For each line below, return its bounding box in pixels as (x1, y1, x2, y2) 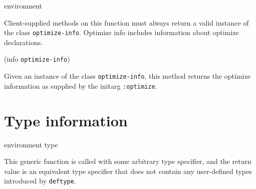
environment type (4, 139, 58, 149)
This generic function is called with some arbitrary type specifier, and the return (4, 156, 251, 166)
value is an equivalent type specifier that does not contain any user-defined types (4, 165, 252, 176)
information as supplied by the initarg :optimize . (4, 80, 157, 91)
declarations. (4, 37, 43, 47)
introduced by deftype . (4, 175, 76, 186)
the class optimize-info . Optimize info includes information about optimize (4, 27, 239, 38)
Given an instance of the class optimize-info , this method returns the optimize (4, 71, 250, 81)
